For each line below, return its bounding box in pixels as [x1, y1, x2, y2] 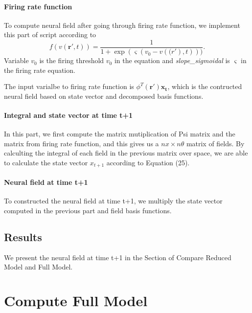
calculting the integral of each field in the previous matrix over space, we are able [4, 148, 248, 158]
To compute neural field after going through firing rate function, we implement [4, 20, 240, 30]
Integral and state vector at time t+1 [4, 110, 133, 120]
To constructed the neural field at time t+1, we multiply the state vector [4, 196, 223, 206]
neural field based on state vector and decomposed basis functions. [4, 90, 204, 101]
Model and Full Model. [4, 262, 73, 272]
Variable [4, 55, 29, 66]
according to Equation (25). [106, 157, 190, 167]
